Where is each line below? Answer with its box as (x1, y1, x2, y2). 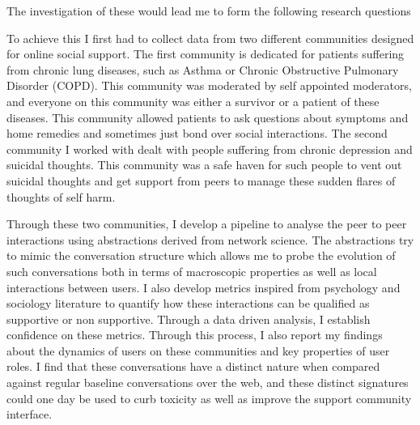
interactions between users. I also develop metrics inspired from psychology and (6, 278, 401, 295)
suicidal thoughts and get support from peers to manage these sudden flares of (6, 172, 396, 189)
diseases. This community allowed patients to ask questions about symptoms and (6, 108, 409, 125)
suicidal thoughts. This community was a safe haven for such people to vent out (6, 156, 402, 173)
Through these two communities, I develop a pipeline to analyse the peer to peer (6, 215, 407, 232)
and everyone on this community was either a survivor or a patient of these (6, 92, 380, 109)
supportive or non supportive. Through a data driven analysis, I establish (6, 310, 371, 327)
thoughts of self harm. (6, 188, 116, 205)
